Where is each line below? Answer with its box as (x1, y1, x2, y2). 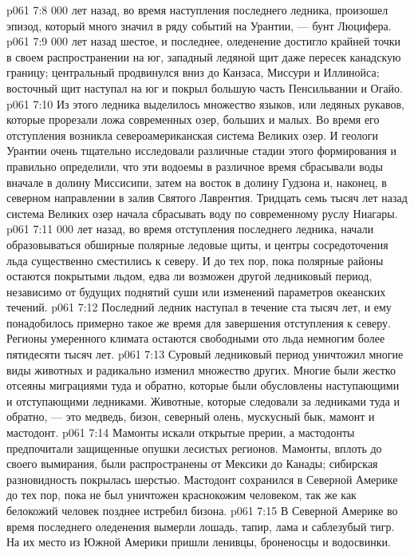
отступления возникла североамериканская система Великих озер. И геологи (6, 126, 379, 143)
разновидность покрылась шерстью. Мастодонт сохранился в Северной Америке (6, 470, 398, 487)
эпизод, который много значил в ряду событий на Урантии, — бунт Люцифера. (6, 17, 392, 34)
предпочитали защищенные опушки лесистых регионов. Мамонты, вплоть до (6, 439, 382, 456)
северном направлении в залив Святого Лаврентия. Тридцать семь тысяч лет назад (6, 189, 408, 206)
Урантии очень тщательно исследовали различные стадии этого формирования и (6, 142, 397, 159)
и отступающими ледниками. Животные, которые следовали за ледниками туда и (6, 392, 400, 409)
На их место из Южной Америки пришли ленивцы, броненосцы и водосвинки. (6, 533, 391, 550)
